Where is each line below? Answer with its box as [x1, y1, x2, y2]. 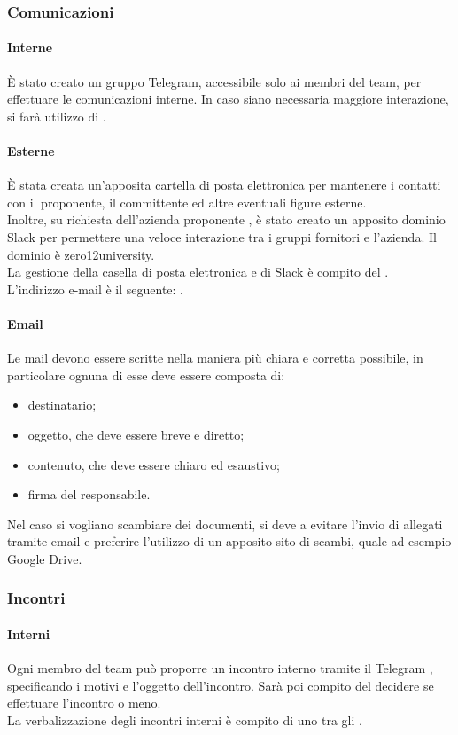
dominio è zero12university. [7, 245, 155, 263]
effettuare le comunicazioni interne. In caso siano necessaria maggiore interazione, [7, 90, 449, 108]
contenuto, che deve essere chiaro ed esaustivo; [27, 455, 281, 473]
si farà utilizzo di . [7, 106, 106, 125]
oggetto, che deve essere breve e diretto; [27, 425, 245, 443]
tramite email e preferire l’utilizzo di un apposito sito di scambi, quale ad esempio [7, 532, 452, 551]
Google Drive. [7, 549, 82, 567]
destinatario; [27, 395, 97, 414]
